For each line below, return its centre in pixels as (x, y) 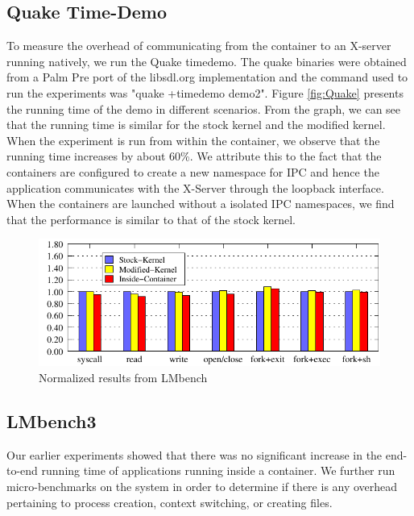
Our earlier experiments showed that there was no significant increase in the (195, 454)
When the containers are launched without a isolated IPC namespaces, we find (201, 204)
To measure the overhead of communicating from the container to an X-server (199, 46)
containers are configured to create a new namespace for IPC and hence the (193, 171)
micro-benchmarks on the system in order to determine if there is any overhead (202, 486)
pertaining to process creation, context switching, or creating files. (170, 502)
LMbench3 (52, 420)
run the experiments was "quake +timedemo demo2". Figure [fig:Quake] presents (205, 92)
